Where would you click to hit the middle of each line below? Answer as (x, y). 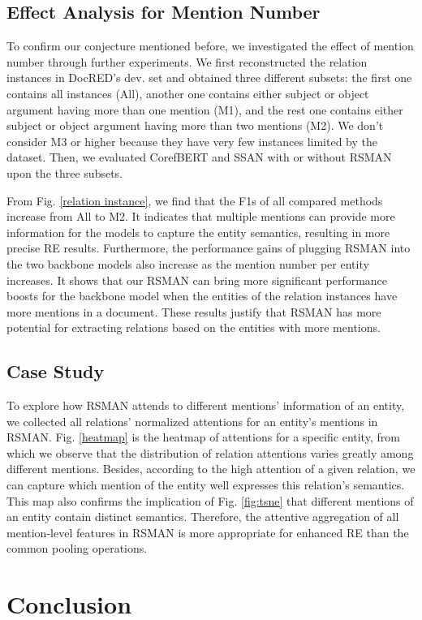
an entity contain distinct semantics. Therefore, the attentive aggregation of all (203, 517)
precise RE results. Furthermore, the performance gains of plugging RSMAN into (209, 248)
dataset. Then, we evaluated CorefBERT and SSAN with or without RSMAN (199, 157)
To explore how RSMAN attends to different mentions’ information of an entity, (206, 405)
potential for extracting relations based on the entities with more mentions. (194, 327)
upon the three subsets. (65, 172)
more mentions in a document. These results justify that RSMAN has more (194, 311)
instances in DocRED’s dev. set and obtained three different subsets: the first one (209, 77)
